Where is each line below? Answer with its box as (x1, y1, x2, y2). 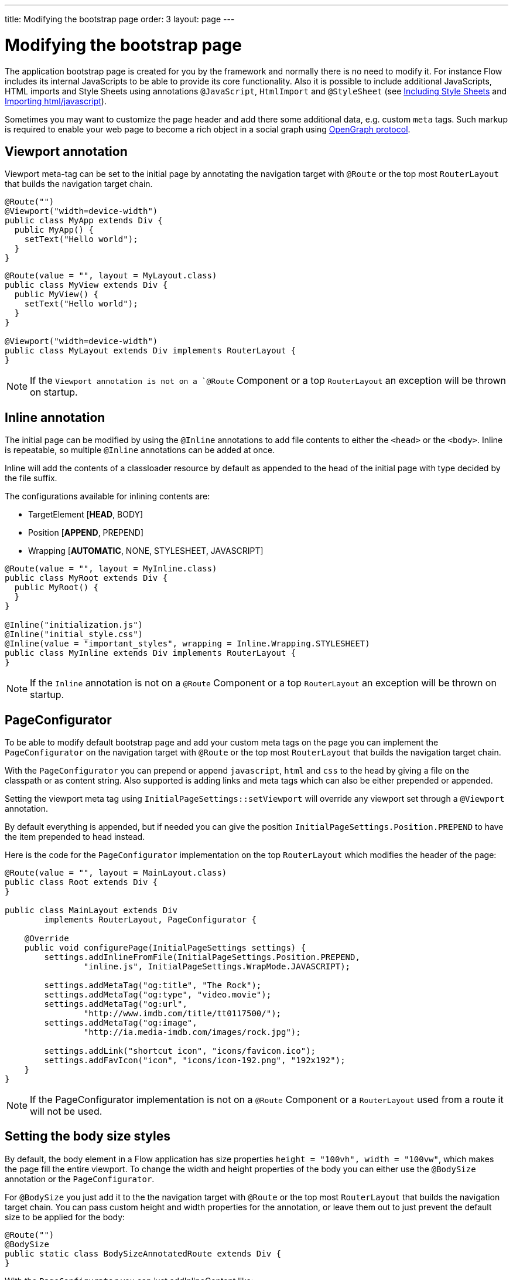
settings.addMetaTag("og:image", (44, 1018, 197, 1028)
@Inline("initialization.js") (5, 620, 143, 630)
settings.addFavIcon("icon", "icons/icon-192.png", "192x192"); (44, 1056, 346, 1065)
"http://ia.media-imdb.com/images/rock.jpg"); (83, 1027, 301, 1037)
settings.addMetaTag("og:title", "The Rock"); (44, 981, 262, 990)
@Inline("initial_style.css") (5, 629, 143, 639)
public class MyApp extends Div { (5, 216, 163, 226)
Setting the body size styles (5, 1129, 171, 1144)
